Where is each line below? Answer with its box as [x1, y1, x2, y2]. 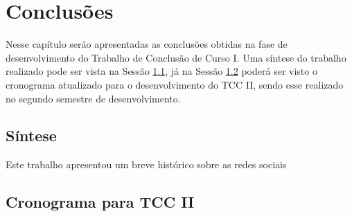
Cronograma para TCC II [6, 191, 195, 213]
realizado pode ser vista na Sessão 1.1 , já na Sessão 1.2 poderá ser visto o [6, 64, 317, 78]
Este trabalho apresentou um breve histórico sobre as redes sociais [6, 157, 287, 172]
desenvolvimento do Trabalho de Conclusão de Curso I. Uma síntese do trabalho [6, 50, 346, 64]
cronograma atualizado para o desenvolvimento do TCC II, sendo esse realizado [6, 77, 344, 91]
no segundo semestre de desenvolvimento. [6, 91, 181, 105]
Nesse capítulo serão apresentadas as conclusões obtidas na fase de [6, 37, 288, 51]
